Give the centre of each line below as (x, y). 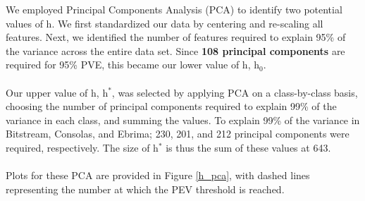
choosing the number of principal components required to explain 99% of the (171, 106)
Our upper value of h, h (57, 92)
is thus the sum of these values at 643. (248, 147)
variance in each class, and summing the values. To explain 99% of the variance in (183, 120)
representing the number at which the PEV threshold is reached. (145, 189)
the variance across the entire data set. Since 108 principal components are (175, 50)
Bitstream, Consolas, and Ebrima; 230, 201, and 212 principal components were (178, 134)
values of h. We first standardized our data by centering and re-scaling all (165, 23)
